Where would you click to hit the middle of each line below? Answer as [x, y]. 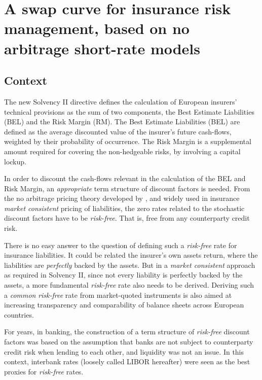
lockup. [15, 161]
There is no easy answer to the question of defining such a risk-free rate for [121, 245]
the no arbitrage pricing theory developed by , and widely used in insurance [122, 198]
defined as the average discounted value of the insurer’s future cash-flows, [118, 131]
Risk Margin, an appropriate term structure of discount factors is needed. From [127, 188]
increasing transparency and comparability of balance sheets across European [124, 305]
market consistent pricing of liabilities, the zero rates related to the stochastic [124, 208]
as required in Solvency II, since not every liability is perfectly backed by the [123, 275]
